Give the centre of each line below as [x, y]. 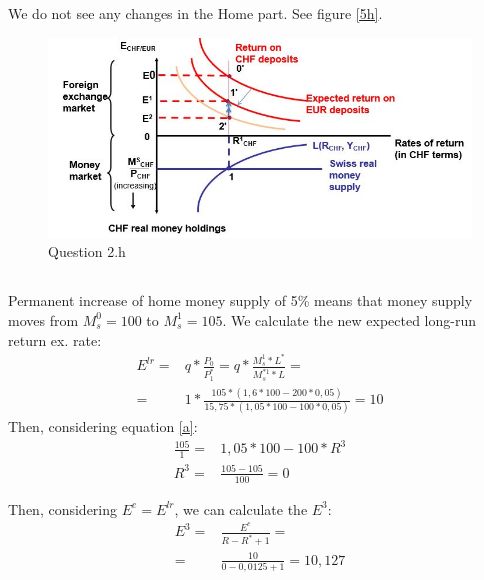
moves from [43, 319]
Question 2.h [87, 251]
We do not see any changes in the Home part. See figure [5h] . [195, 13]
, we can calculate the [241, 508]
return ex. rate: [55, 339]
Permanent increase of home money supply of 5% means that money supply [240, 300]
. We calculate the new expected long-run [349, 319]
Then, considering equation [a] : [103, 426]
